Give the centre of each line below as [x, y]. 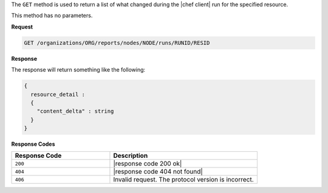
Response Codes [33, 144]
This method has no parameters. [52, 16]
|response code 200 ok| [148, 164]
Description [131, 156]
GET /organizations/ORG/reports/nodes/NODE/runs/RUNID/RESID [117, 43]
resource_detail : [58, 94]
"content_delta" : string [75, 111]
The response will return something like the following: [78, 70]
